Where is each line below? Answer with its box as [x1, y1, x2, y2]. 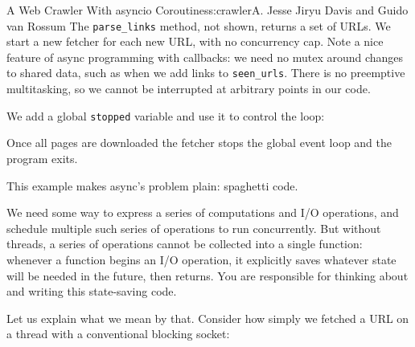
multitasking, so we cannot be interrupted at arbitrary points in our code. [6, 80, 371, 97]
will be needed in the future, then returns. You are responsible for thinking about [6, 267, 409, 284]
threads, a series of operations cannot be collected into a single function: [6, 235, 363, 252]
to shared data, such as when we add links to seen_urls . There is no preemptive [6, 64, 405, 81]
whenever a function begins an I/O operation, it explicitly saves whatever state [6, 251, 397, 267]
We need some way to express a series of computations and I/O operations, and [6, 204, 399, 221]
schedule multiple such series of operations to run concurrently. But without [6, 219, 381, 236]
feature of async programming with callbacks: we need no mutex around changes [6, 48, 404, 65]
